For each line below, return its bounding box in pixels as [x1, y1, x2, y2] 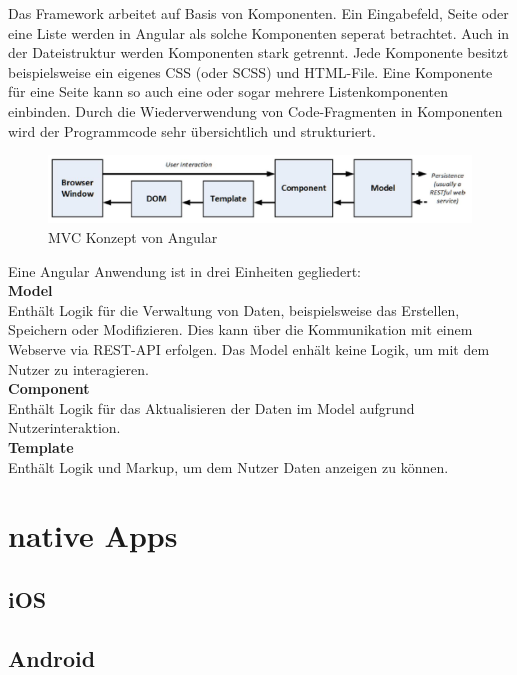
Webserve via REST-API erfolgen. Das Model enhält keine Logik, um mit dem [8, 339, 490, 360]
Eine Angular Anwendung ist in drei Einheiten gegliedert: [8, 260, 361, 281]
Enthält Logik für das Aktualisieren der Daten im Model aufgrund [8, 397, 415, 418]
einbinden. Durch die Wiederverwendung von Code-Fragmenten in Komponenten [8, 100, 503, 121]
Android [8, 642, 96, 673]
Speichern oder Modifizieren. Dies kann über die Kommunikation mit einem [8, 319, 473, 340]
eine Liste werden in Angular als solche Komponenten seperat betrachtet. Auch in [8, 22, 510, 43]
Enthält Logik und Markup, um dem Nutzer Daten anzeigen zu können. [8, 456, 449, 477]
